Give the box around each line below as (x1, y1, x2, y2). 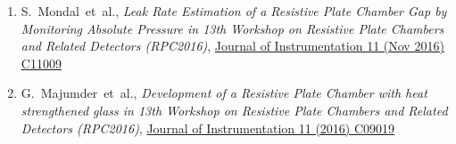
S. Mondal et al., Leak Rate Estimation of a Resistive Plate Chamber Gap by (21, 2, 447, 20)
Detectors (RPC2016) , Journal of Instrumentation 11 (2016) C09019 (21, 118, 395, 137)
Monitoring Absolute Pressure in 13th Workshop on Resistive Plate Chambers (21, 19, 444, 37)
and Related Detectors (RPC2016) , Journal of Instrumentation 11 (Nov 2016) (21, 36, 444, 55)
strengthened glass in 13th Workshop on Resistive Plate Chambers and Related (21, 100, 448, 119)
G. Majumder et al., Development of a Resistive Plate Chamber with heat (21, 84, 427, 102)
